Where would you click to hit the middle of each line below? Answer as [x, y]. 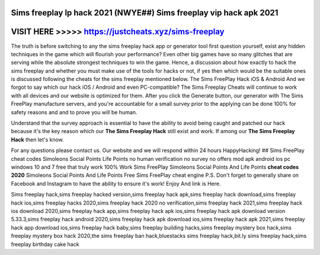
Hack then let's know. [38, 140]
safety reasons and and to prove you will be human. [74, 112]
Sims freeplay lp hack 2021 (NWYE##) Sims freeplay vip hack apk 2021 [145, 13]
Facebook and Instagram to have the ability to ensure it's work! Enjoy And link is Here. [116, 183]
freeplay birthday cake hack [45, 244]
